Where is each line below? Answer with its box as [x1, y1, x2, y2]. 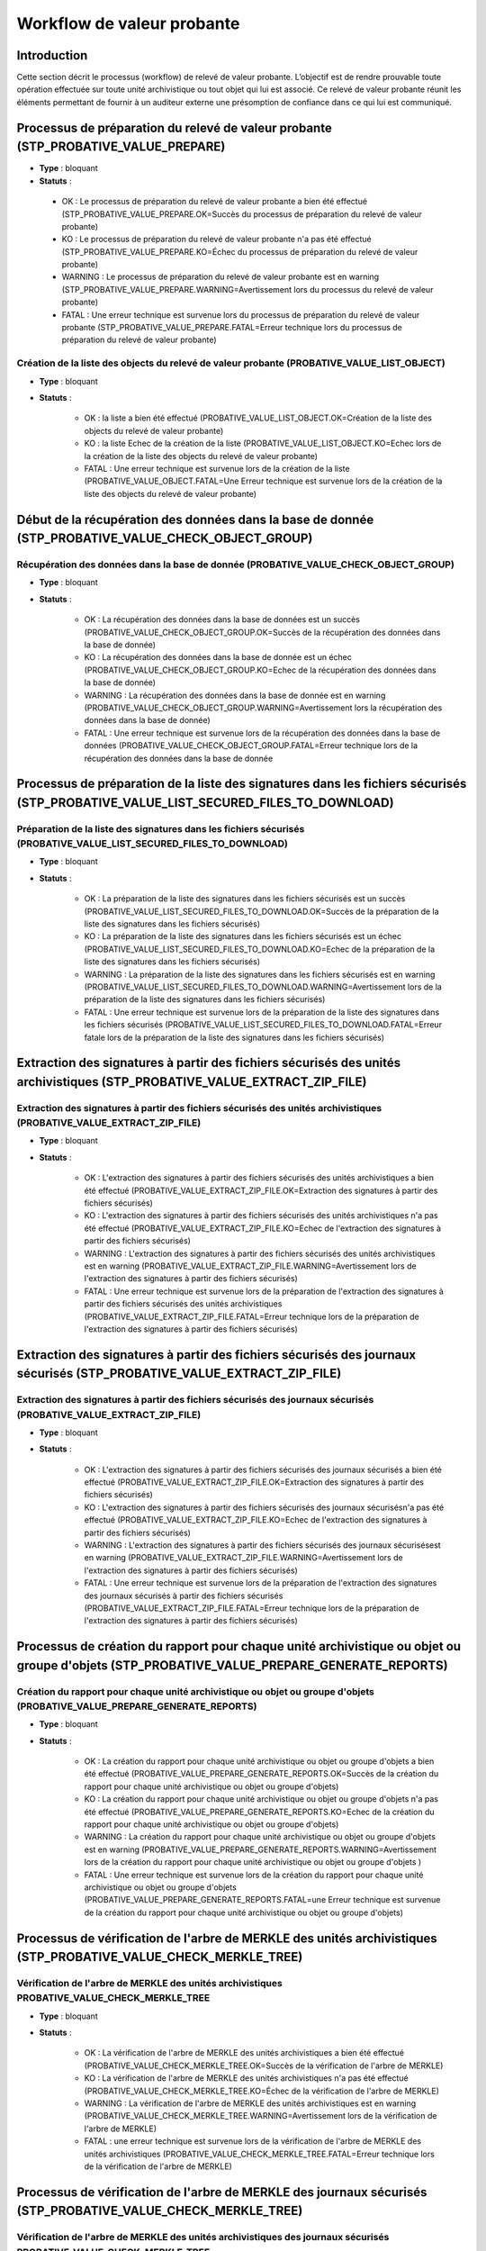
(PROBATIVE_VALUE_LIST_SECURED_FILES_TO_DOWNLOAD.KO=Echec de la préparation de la [84, 944, 436, 954]
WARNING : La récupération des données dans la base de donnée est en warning [84, 690, 386, 701]
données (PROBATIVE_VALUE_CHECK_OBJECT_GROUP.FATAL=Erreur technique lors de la [84, 740, 418, 751]
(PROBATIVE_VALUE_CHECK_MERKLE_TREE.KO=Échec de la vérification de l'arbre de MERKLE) [84, 2085, 440, 2096]
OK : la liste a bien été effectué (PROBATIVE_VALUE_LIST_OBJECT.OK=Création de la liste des [84, 412, 432, 423]
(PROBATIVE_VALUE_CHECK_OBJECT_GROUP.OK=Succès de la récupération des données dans [84, 627, 441, 637]
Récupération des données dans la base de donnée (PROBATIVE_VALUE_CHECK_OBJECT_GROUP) [16, 558, 454, 571]
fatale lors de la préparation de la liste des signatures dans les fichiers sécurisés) [84, 1032, 385, 1043]
